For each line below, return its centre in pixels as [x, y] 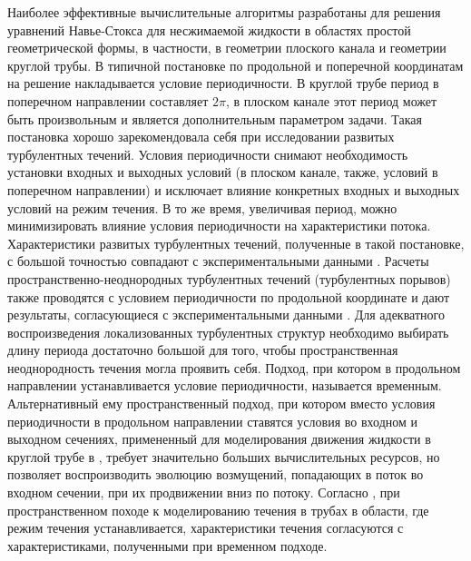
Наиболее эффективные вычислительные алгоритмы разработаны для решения [224, 12]
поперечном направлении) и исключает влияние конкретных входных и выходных [234, 189]
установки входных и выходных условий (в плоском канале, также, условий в [223, 172]
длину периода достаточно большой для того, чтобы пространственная [203, 350]
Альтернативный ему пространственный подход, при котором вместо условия [221, 404]
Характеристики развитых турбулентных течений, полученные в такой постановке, [236, 243]
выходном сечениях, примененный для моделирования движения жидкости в [219, 439]
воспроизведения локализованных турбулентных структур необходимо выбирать [228, 332]
